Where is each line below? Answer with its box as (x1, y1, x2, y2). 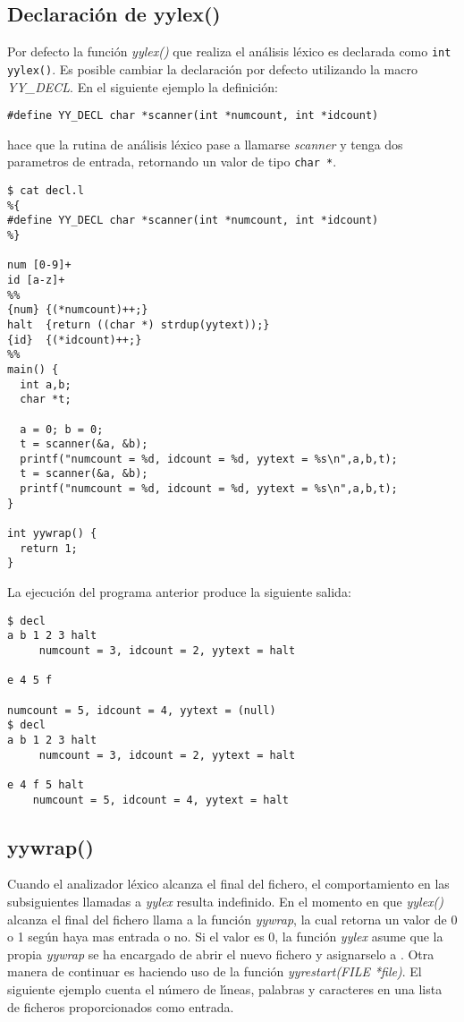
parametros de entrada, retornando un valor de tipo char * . (7, 152, 337, 171)
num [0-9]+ (7, 259, 72, 272)
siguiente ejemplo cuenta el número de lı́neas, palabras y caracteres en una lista (7, 979, 443, 998)
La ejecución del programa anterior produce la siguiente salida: (7, 583, 351, 601)
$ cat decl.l (7, 184, 84, 198)
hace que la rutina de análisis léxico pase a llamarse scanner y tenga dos (7, 134, 403, 153)
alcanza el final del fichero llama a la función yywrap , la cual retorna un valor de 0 (7, 909, 458, 928)
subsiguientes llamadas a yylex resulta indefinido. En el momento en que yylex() (7, 892, 444, 910)
